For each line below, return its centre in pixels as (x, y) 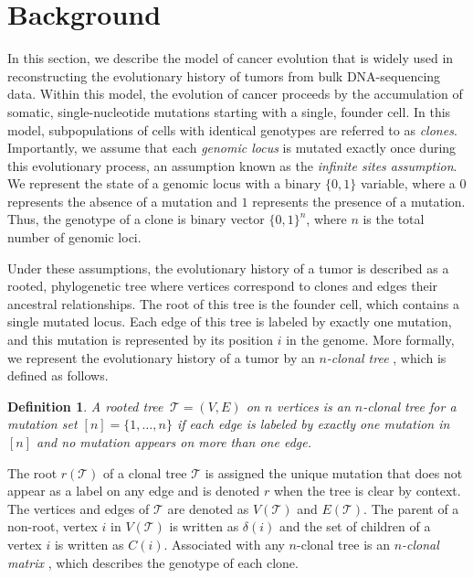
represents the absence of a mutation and (122, 201)
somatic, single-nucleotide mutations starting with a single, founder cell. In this (229, 111)
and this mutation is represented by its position (140, 340)
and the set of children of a (355, 526)
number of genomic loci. (74, 237)
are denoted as (208, 508)
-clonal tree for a (410, 406)
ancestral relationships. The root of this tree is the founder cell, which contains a (233, 303)
